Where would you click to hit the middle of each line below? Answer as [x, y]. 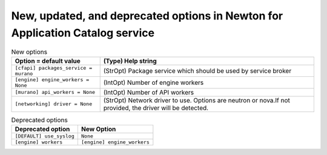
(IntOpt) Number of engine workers [154, 82]
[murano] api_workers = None [55, 92]
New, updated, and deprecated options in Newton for [147, 16]
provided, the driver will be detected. [156, 108]
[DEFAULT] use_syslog [45, 136]
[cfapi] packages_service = [54, 68]
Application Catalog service [83, 33]
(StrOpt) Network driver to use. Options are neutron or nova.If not [197, 100]
